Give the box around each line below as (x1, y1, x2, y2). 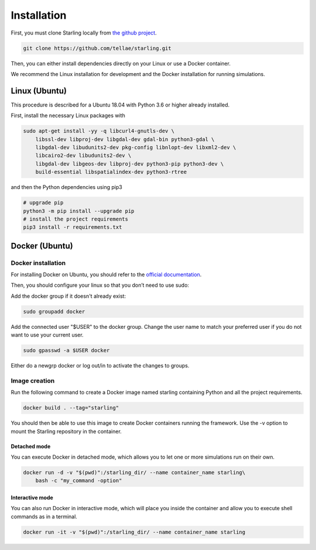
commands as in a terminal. (11, 513, 77, 520)
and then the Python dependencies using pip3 (11, 184, 122, 191)
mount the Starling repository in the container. (11, 428, 122, 435)
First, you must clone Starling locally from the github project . (11, 29, 157, 36)
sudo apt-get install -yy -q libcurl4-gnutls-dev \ (23, 128, 175, 135)
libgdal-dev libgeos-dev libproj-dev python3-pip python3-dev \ (35, 160, 224, 167)
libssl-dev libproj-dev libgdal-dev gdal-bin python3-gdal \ (35, 136, 215, 143)
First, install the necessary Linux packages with (11, 112, 125, 119)
